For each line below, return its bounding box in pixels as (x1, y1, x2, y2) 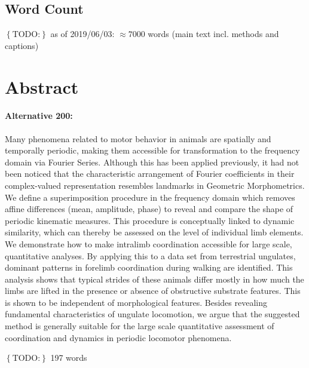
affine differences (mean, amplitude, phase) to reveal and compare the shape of (5, 203, 293, 215)
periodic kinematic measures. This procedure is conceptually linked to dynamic (5, 214, 295, 226)
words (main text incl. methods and (148, 27, 279, 40)
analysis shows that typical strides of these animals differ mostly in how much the (5, 272, 304, 285)
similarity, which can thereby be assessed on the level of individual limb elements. (5, 226, 304, 238)
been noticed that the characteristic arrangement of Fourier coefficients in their (5, 167, 295, 180)
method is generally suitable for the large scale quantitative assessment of (5, 320, 274, 332)
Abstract (5, 74, 79, 99)
